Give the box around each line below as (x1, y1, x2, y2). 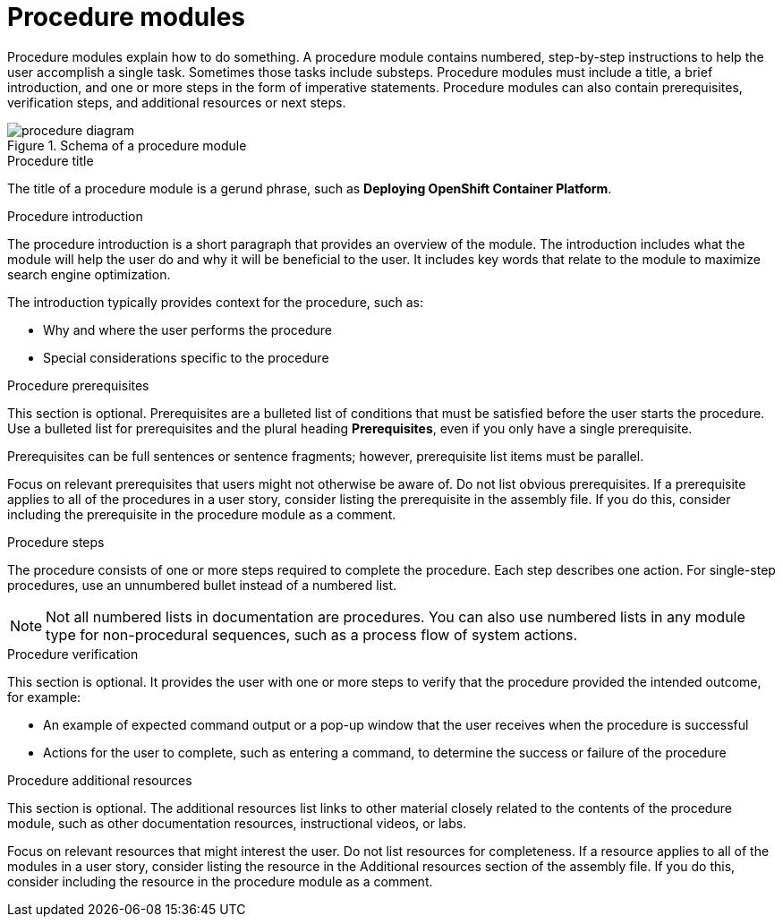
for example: (7, 689, 81, 705)
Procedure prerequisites (7, 377, 149, 393)
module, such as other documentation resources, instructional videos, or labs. (7, 815, 467, 831)
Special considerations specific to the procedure (43, 349, 329, 365)
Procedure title (7, 152, 94, 168)
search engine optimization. (7, 266, 171, 282)
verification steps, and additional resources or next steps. (7, 94, 346, 110)
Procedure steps (7, 534, 105, 550)
